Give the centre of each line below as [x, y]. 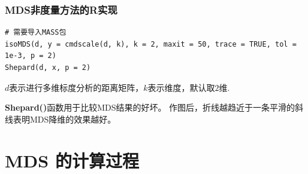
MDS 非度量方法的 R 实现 [61, 9]
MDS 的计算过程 [72, 160]
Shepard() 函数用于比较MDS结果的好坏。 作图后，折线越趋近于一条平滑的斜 [154, 107]
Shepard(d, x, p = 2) [48, 68]
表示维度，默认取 [181, 87]
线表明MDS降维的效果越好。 [61, 119]
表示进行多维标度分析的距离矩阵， [76, 87]
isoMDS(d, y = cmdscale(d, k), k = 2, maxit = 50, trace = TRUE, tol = [151, 44]
